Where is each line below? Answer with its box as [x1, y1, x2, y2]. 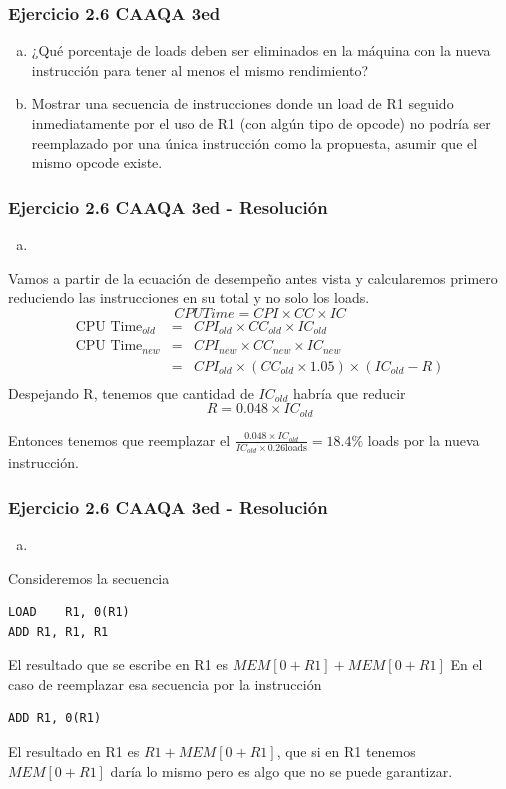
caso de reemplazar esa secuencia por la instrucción [8, 673, 322, 694]
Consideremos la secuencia [8, 567, 170, 588]
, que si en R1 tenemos [276, 741, 416, 762]
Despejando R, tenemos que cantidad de [8, 382, 254, 403]
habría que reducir [293, 382, 406, 403]
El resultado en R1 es [8, 741, 140, 762]
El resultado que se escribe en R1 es [8, 654, 229, 675]
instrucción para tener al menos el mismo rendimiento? [31, 59, 369, 80]
